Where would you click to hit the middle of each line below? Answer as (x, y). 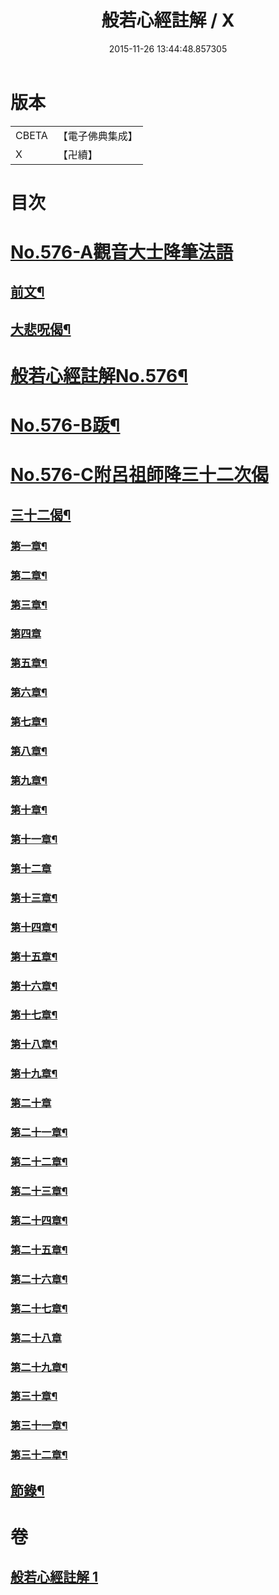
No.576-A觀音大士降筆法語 (122, 252)
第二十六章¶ (39, 1279)
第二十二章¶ (39, 1162)
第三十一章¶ (39, 1426)
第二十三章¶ (39, 1191)
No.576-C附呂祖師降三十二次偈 (139, 475)
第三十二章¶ (39, 1455)
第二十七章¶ (39, 1308)
